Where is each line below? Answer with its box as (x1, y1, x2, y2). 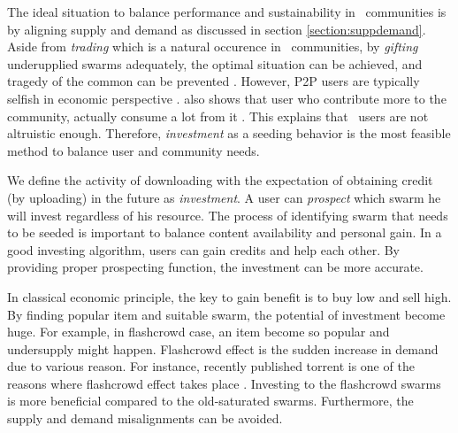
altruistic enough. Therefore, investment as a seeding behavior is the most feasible (7, 124, 451, 143)
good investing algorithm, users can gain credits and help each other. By (7, 240, 400, 259)
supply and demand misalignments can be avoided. (7, 409, 283, 428)
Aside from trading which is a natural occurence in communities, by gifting (7, 37, 418, 56)
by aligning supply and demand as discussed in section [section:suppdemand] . (7, 19, 426, 38)
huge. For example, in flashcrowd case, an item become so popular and (7, 322, 390, 341)
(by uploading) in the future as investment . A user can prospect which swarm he (7, 188, 441, 206)
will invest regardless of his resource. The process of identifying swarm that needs (7, 205, 448, 224)
